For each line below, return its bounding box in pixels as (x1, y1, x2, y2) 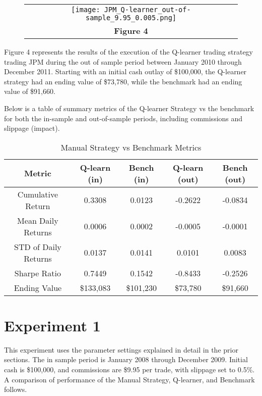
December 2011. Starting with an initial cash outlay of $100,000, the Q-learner (4, 66, 247, 77)
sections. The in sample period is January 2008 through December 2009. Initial (4, 354, 248, 365)
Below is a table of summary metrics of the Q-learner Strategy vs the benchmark (4, 103, 254, 113)
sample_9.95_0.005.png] (85, 14, 177, 22)
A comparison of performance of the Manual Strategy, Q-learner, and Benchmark (4, 374, 255, 384)
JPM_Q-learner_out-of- (104, 6, 191, 14)
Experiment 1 (4, 315, 101, 335)
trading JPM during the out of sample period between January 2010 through (4, 56, 242, 67)
